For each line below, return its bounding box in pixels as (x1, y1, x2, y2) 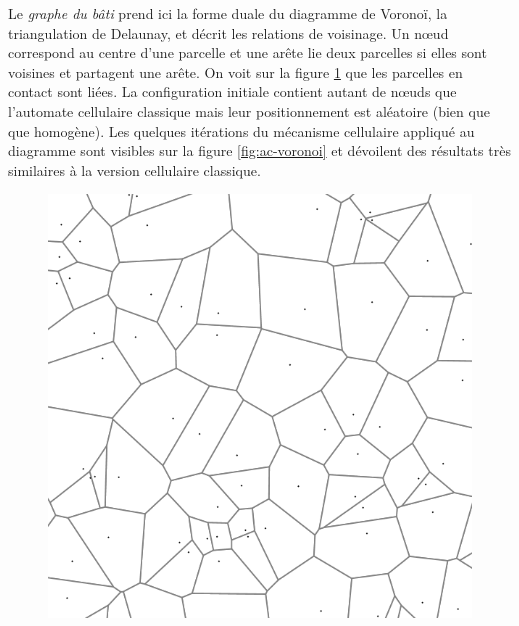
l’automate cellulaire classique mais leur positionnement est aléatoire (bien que (8, 100, 490, 121)
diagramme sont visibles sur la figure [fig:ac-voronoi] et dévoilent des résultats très (8, 140, 511, 161)
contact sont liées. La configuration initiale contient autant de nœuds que (8, 81, 457, 102)
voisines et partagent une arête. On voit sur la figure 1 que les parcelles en (8, 61, 463, 82)
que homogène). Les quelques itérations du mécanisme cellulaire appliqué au (8, 120, 475, 141)
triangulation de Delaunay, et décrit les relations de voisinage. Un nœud (8, 22, 449, 43)
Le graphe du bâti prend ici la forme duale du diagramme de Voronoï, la (8, 3, 448, 23)
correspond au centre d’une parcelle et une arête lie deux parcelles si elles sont (8, 42, 487, 63)
